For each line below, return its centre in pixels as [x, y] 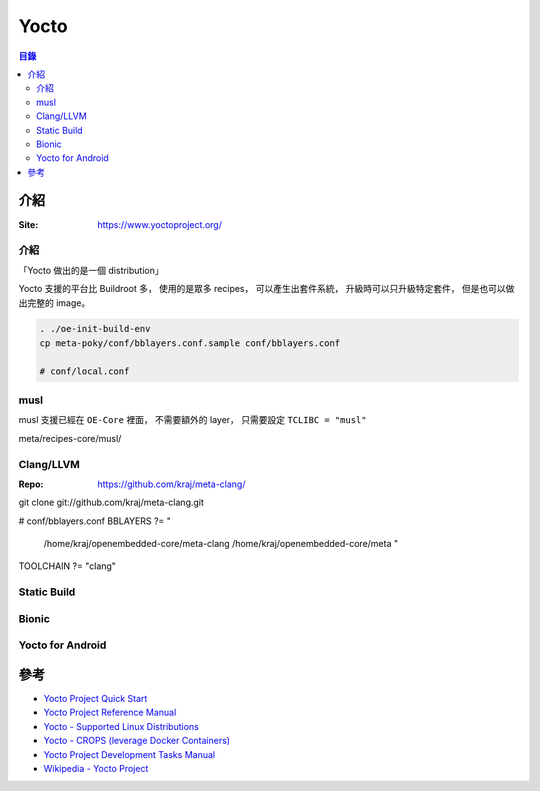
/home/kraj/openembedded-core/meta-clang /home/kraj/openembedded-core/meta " [221, 544]
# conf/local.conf [84, 371]
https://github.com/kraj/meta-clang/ [171, 484]
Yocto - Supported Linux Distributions [121, 726]
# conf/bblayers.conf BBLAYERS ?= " [95, 521]
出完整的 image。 [54, 302]
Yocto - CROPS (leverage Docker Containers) [136, 741]
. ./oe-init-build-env [95, 329]
